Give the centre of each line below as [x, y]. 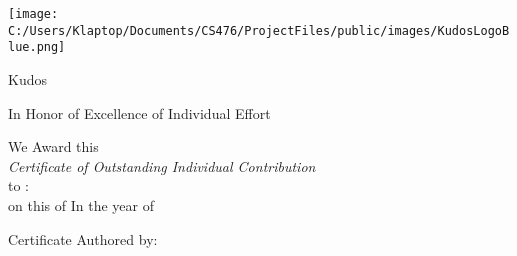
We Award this [53, 146]
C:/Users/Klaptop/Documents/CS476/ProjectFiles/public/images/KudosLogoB [259, 30]
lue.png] [37, 47]
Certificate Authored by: [83, 238]
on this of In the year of [81, 204]
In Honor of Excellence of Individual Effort [139, 112]
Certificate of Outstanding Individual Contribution [162, 165]
